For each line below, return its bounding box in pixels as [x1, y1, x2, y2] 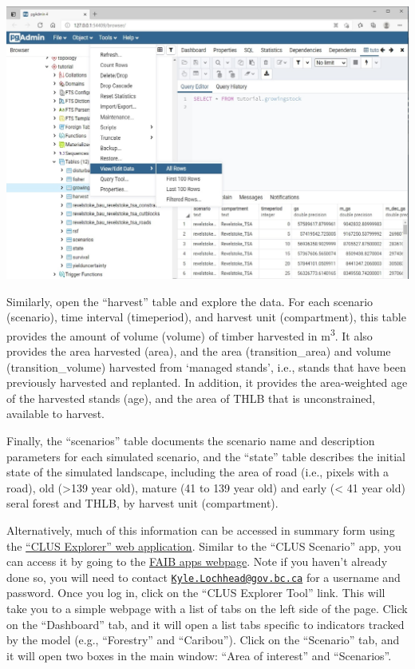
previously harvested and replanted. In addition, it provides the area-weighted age [6, 374, 408, 391]
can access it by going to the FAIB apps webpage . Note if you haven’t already [6, 553, 388, 570]
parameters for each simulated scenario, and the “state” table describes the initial [6, 448, 405, 464]
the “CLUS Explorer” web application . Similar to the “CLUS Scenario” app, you [6, 537, 401, 554]
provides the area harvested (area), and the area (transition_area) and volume [6, 343, 391, 360]
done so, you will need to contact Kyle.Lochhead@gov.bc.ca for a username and [6, 568, 401, 585]
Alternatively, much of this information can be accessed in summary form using [6, 522, 395, 539]
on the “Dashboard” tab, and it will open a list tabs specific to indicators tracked [6, 615, 405, 632]
